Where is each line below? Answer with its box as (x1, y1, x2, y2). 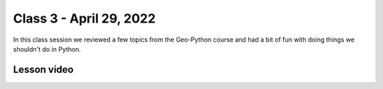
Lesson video (13, 64, 74, 76)
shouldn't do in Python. (13, 44, 82, 53)
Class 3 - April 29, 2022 (13, 11, 156, 26)
